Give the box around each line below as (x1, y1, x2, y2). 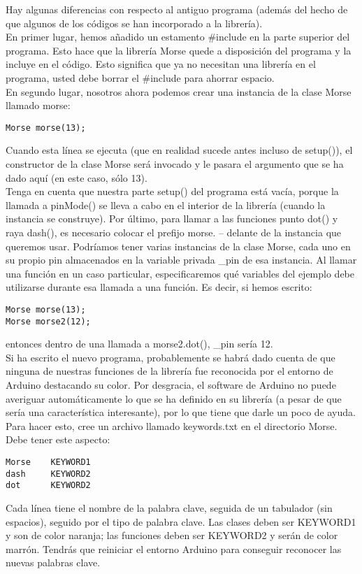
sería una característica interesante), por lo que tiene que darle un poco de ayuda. (6, 405, 356, 419)
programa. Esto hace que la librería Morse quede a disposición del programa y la (6, 43, 352, 57)
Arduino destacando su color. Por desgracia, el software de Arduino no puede (6, 378, 336, 392)
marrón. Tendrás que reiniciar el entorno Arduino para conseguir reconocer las (6, 541, 342, 556)
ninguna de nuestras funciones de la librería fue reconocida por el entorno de (6, 364, 333, 378)
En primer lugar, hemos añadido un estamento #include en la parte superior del (6, 29, 350, 44)
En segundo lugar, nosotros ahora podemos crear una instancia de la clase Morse (6, 84, 352, 99)
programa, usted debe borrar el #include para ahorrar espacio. (6, 70, 275, 85)
